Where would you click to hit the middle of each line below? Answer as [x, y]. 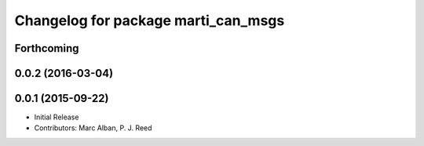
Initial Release [57, 117]
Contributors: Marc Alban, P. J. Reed [93, 128]
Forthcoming [47, 48]
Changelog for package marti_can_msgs [150, 20]
